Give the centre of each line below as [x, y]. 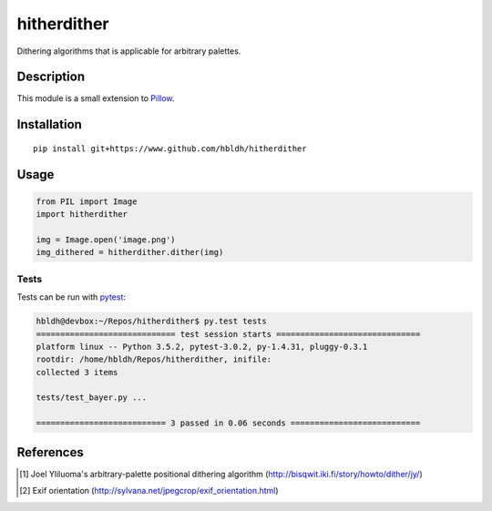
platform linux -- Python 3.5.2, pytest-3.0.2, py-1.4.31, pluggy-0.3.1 [202, 347]
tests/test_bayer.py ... [92, 398]
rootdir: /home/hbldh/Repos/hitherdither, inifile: [154, 359]
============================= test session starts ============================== [228, 334]
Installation [49, 124]
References [50, 452]
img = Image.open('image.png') [106, 240]
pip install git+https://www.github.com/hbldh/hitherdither [170, 148]
